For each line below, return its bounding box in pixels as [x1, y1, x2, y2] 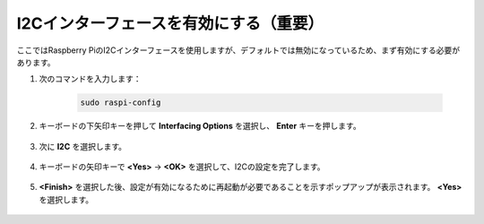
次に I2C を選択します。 [39, 141, 127, 151]
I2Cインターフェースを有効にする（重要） [16, 13, 324, 33]
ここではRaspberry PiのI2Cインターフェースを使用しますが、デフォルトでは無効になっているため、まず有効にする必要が [16, 45, 461, 56]
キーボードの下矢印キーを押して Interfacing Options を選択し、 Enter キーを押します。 [39, 121, 362, 132]
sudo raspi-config [80, 98, 161, 108]
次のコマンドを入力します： [39, 73, 142, 84]
